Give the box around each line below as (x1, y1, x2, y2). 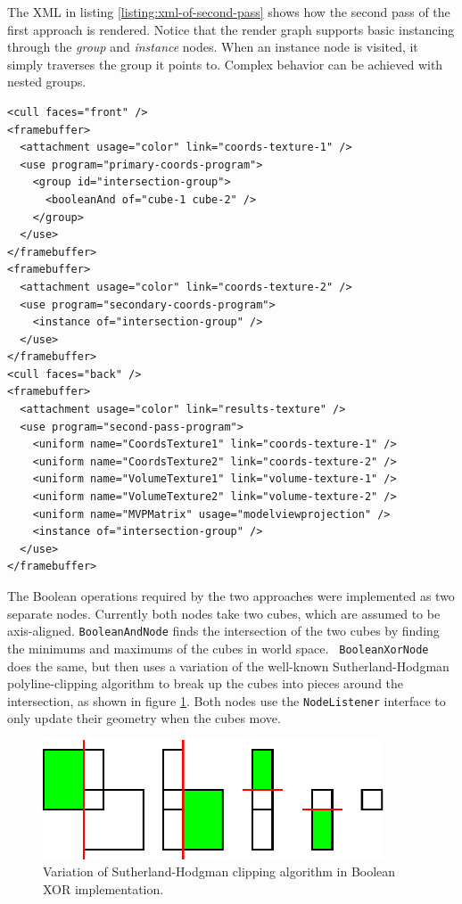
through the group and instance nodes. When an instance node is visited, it (7, 37, 418, 56)
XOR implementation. (43, 879, 164, 898)
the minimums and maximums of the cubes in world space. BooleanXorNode (7, 638, 429, 657)
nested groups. (7, 72, 87, 91)
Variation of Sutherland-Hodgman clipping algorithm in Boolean (43, 862, 396, 881)
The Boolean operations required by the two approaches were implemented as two (7, 587, 455, 604)
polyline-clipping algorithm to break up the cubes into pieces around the (7, 674, 404, 693)
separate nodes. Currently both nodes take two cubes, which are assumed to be (7, 604, 441, 622)
